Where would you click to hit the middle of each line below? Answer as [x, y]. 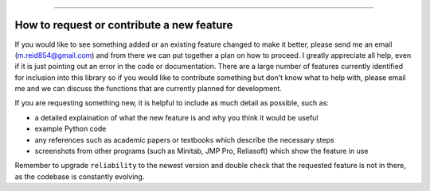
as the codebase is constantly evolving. [80, 176]
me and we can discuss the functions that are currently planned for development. [149, 89]
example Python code [70, 129]
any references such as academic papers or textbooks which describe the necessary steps [184, 139]
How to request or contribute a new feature [124, 25]
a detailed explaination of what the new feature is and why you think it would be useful [176, 117]
